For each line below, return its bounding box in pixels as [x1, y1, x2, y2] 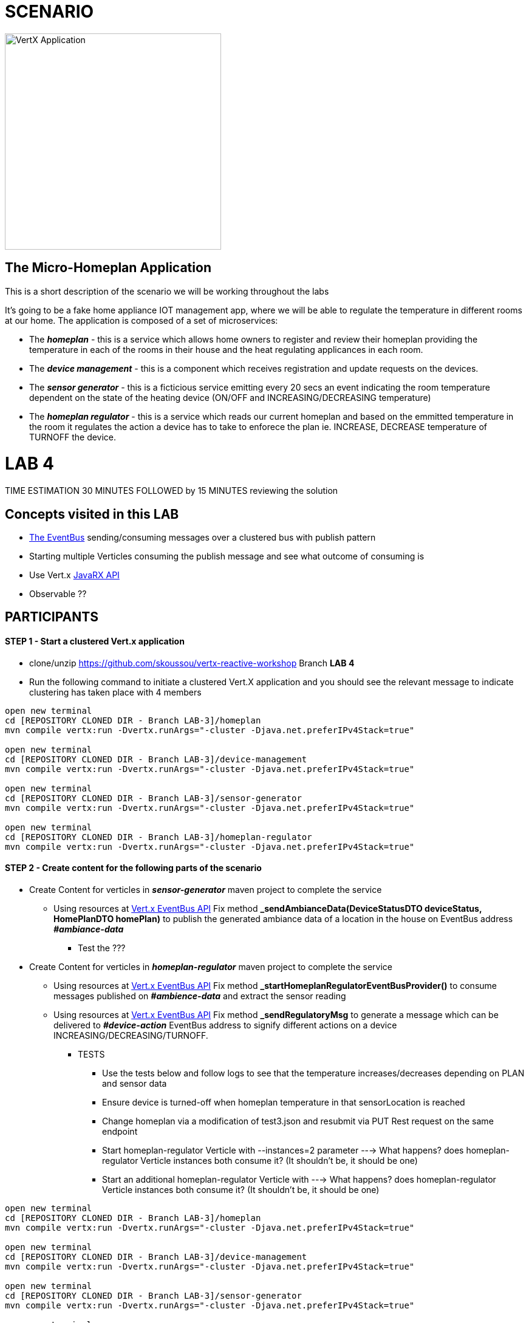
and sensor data [102, 1078, 167, 1089]
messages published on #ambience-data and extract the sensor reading [53, 990, 346, 1001]
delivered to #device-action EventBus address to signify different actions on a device [53, 1019, 397, 1030]
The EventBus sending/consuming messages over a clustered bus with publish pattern [29, 532, 376, 542]
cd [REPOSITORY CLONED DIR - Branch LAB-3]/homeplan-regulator [5, 832, 312, 842]
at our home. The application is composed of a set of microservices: [5, 315, 278, 326]
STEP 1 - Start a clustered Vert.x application [5, 635, 185, 646]
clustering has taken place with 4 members [29, 686, 202, 697]
